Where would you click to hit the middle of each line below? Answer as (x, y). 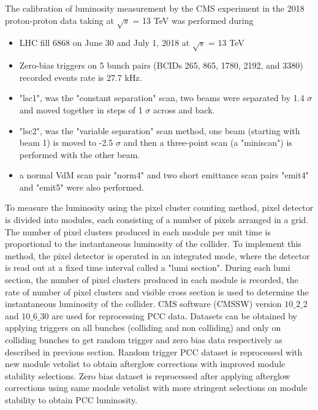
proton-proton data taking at (59, 20)
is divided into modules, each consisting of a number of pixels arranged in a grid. (157, 220)
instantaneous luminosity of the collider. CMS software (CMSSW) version (143, 304)
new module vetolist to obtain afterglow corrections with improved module (145, 364)
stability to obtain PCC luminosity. (71, 399)
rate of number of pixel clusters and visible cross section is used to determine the (157, 291)
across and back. (184, 109)
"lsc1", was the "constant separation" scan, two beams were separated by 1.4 (162, 98)
